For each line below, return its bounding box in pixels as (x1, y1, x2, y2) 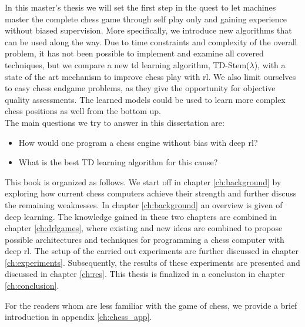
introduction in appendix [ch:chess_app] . (5, 311, 152, 323)
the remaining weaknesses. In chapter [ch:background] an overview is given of (5, 198, 283, 211)
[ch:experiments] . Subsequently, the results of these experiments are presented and (5, 256, 300, 268)
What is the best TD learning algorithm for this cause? (18, 156, 218, 168)
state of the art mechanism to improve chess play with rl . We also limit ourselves (5, 70, 296, 82)
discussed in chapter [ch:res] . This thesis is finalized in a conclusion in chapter (5, 268, 285, 280)
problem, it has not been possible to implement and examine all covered (5, 47, 264, 59)
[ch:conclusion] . (5, 279, 59, 292)
